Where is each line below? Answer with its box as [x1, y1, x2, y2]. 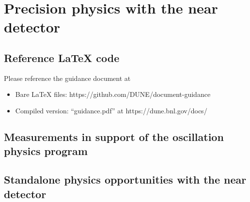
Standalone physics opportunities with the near [4, 172, 247, 187]
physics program [4, 143, 88, 158]
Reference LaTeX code [4, 50, 120, 65]
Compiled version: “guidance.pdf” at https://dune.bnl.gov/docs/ [15, 105, 207, 115]
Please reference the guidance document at [4, 73, 131, 83]
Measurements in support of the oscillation [4, 129, 224, 144]
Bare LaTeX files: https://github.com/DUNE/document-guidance [15, 89, 211, 99]
